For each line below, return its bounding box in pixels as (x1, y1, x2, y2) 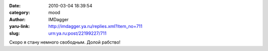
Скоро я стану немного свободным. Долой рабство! (9, 39, 121, 45)
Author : (9, 16, 26, 22)
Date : (9, 3, 21, 8)
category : (9, 10, 30, 16)
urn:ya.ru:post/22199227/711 (48, 30, 107, 36)
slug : (9, 30, 20, 36)
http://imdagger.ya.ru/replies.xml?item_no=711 (48, 24, 142, 29)
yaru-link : (9, 24, 30, 29)
